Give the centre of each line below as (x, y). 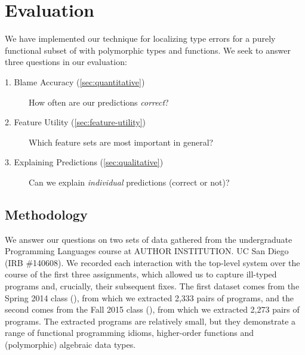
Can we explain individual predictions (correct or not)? (129, 182)
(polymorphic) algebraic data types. (70, 345)
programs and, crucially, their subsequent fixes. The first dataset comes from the (152, 286)
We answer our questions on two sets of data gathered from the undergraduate (149, 239)
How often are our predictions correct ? (99, 102)
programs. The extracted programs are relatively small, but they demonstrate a (150, 321)
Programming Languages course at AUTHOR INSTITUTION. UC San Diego (147, 251)
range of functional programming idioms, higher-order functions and (129, 333)
